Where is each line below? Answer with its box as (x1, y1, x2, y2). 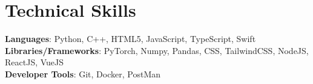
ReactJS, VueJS (5, 56, 64, 68)
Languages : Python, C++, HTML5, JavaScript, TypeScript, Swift (5, 32, 256, 45)
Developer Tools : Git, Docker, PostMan (5, 67, 161, 80)
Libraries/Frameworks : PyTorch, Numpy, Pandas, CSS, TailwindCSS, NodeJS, (5, 44, 309, 56)
